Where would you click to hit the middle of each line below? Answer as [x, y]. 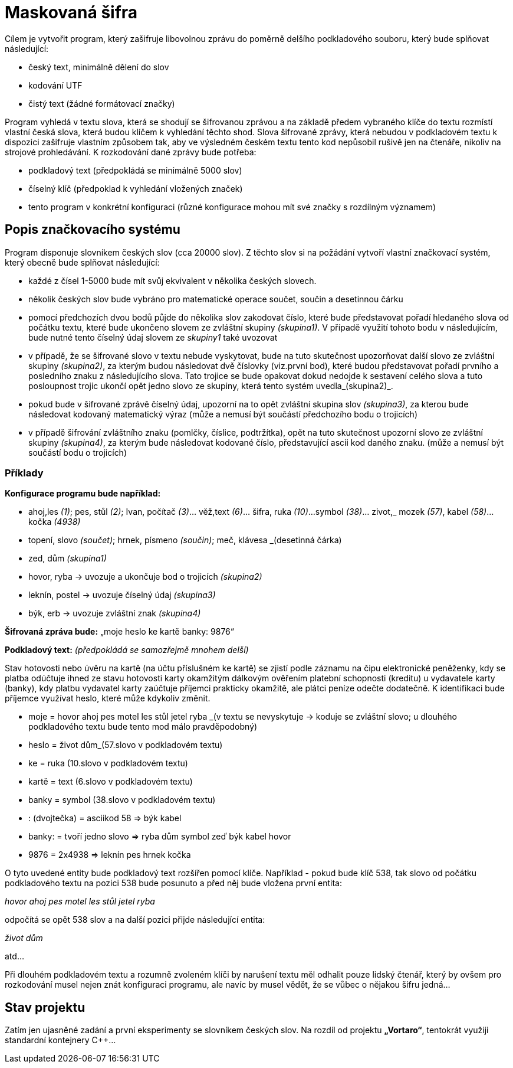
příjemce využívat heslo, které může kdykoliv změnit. [108, 698]
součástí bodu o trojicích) [78, 452]
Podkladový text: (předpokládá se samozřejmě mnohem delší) [127, 650]
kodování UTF [55, 85]
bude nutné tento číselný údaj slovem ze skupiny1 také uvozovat [153, 337]
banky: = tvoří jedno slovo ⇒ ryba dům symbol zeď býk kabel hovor [160, 837]
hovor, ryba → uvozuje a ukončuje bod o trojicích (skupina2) [145, 577]
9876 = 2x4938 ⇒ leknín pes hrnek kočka [110, 855]
